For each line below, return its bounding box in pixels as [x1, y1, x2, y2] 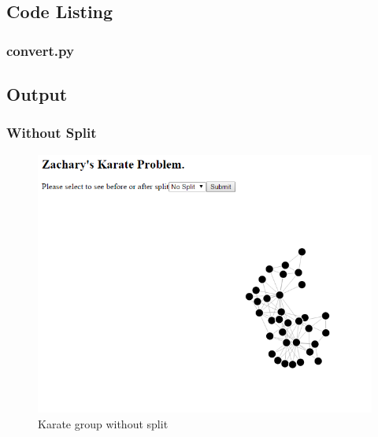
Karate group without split [38, 415, 169, 431]
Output [6, 82, 68, 106]
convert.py [6, 40, 74, 60]
